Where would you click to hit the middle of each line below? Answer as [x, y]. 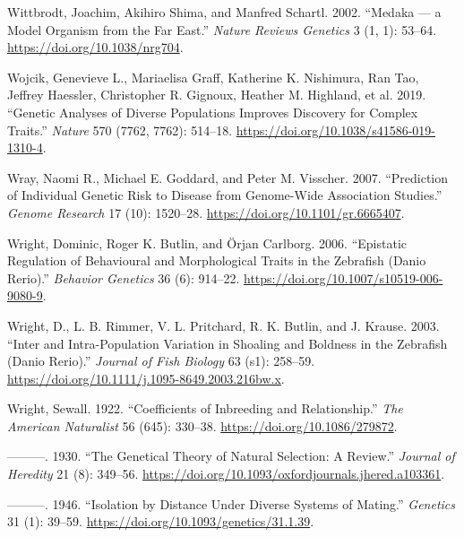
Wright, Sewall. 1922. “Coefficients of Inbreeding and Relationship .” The [205, 408]
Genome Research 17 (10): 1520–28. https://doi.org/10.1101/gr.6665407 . [206, 212]
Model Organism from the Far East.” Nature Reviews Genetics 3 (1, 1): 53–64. [222, 29]
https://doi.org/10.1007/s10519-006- [344, 277]
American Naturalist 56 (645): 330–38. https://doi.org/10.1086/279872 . [202, 425]
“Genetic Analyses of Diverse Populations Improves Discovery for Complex [213, 112]
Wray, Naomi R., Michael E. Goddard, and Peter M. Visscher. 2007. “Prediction [228, 177]
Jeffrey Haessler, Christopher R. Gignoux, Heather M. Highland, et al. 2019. [217, 95]
